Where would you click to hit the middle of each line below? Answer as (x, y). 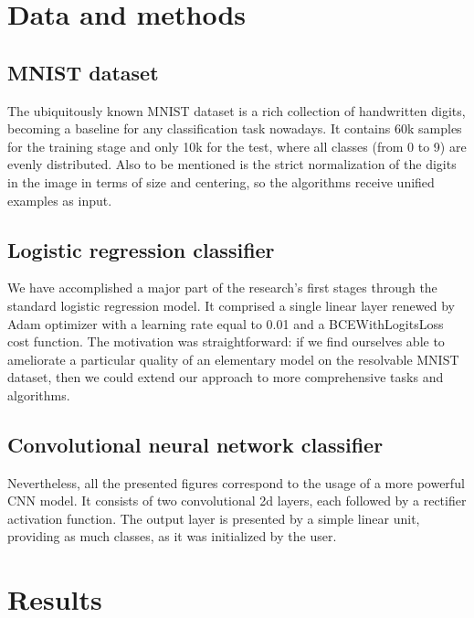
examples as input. (60, 200)
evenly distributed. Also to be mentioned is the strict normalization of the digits (232, 164)
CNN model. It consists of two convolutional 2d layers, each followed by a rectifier (237, 501)
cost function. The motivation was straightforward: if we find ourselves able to (226, 341)
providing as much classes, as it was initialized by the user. (172, 536)
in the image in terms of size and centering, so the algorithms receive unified (221, 181)
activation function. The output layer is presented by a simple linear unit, (214, 518)
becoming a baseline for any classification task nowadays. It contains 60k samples (235, 128)
